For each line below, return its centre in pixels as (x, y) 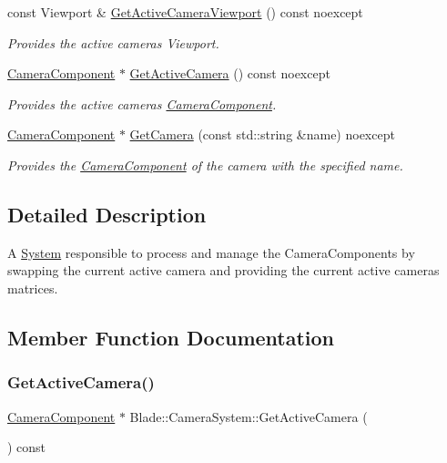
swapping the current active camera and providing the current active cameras (223, 270)
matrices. (33, 288)
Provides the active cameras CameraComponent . (142, 103)
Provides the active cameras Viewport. (113, 42)
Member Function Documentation (171, 337)
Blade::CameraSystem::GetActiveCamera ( (249, 416)
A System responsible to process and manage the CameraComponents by (211, 252)
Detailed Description (107, 214)
